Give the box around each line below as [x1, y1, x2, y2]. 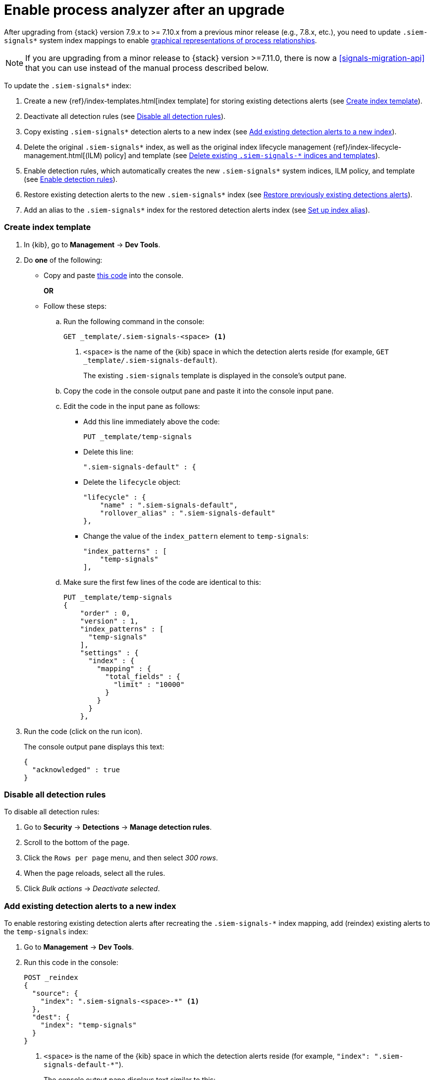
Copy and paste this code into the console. [44, 271, 183, 280]
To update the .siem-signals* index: [4, 81, 131, 90]
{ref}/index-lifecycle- [333, 142, 402, 151]
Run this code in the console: [24, 958, 118, 966]
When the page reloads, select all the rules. [24, 869, 165, 878]
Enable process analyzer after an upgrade [4, 1, 285, 18]
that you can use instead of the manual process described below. [25, 62, 269, 73]
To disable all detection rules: [4, 807, 100, 816]
